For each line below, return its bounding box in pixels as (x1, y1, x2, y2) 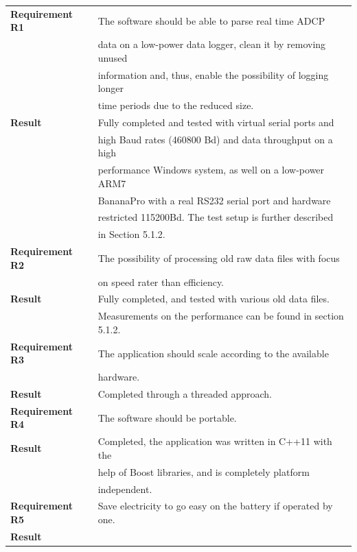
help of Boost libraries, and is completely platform (97, 464, 310, 479)
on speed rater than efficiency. (97, 274, 224, 289)
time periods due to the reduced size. (97, 98, 254, 112)
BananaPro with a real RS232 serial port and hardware (97, 193, 331, 207)
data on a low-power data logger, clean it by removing (97, 37, 326, 51)
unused (97, 50, 128, 64)
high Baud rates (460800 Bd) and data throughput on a (97, 132, 333, 146)
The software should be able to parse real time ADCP (97, 13, 325, 27)
